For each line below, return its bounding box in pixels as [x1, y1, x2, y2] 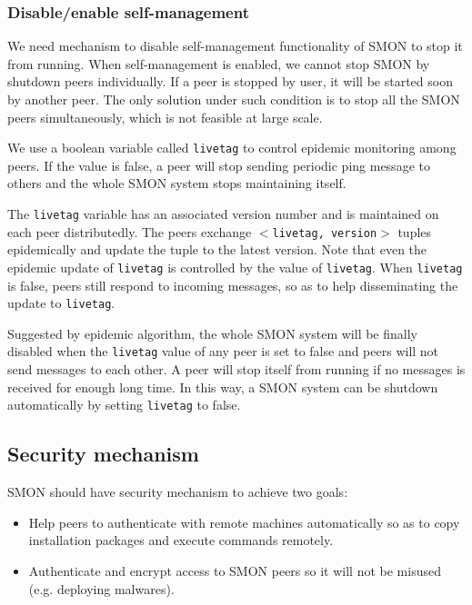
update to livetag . [7, 293, 115, 312]
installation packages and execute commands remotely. [28, 531, 334, 550]
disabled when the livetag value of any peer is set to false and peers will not [7, 342, 439, 361]
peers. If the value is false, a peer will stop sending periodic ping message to [7, 155, 430, 174]
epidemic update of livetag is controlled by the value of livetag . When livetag [7, 257, 463, 276]
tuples [397, 222, 432, 241]
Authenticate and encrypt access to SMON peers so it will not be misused [28, 560, 441, 580]
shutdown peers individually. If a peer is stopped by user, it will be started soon [7, 72, 453, 91]
